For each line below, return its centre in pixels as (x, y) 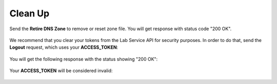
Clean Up (29, 13)
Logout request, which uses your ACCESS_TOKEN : (64, 47)
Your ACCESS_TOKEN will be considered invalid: (61, 71)
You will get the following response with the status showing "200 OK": (84, 59)
